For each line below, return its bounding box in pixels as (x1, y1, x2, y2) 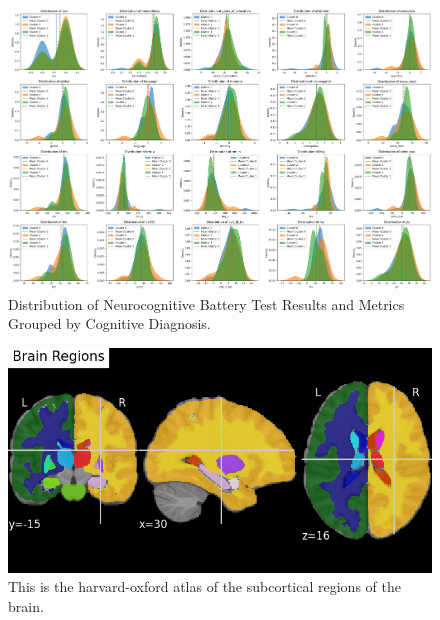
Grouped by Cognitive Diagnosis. (8, 313, 211, 334)
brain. (8, 596, 44, 617)
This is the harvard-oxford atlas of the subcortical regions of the (8, 576, 401, 597)
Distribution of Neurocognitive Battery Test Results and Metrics (8, 293, 405, 314)
